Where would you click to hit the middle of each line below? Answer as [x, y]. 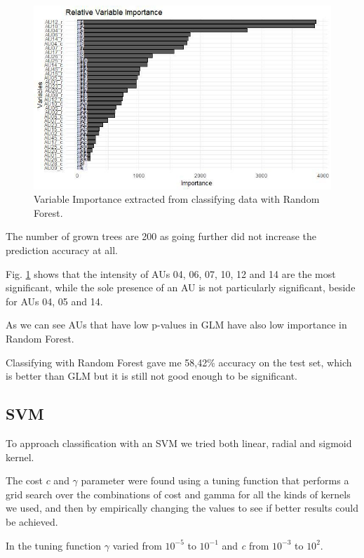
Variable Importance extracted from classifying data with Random [177, 199]
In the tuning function [54, 545]
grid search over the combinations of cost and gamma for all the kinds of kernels [178, 494]
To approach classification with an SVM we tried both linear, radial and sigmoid [179, 443]
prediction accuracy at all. [62, 250]
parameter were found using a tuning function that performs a [215, 480]
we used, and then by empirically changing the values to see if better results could [182, 508]
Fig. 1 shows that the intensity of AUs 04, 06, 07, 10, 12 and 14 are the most [171, 273]
